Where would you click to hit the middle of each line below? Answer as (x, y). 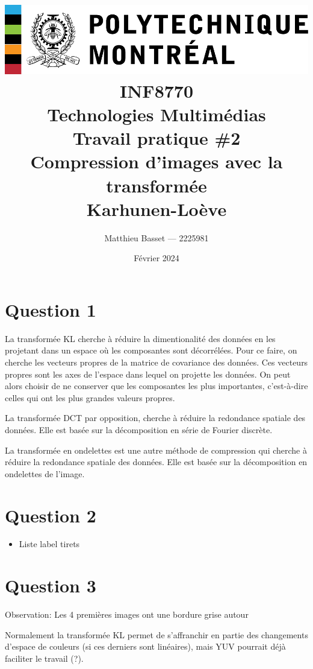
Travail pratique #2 (156, 138)
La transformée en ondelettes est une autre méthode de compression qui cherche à (156, 450)
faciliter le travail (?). (44, 658)
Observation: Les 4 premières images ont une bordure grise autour (127, 614)
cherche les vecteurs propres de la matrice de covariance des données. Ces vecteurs (156, 362)
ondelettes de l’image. (45, 473)
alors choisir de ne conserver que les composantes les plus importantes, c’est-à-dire (156, 386)
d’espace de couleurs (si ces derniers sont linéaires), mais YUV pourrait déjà (145, 646)
